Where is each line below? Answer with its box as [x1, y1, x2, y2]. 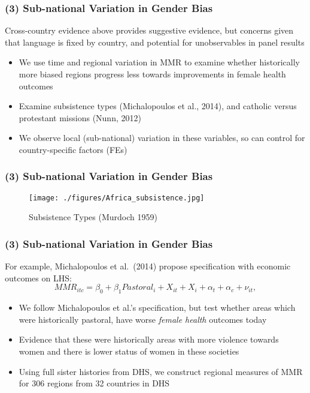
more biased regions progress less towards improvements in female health [19, 68, 286, 80]
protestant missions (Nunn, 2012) [19, 111, 141, 124]
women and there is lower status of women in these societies [19, 345, 239, 358]
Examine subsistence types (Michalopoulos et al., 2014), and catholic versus [19, 100, 297, 112]
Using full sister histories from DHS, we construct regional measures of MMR [19, 365, 303, 377]
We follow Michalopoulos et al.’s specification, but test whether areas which [19, 301, 296, 314]
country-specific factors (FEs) [19, 143, 127, 155]
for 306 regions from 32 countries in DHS [19, 377, 170, 389]
